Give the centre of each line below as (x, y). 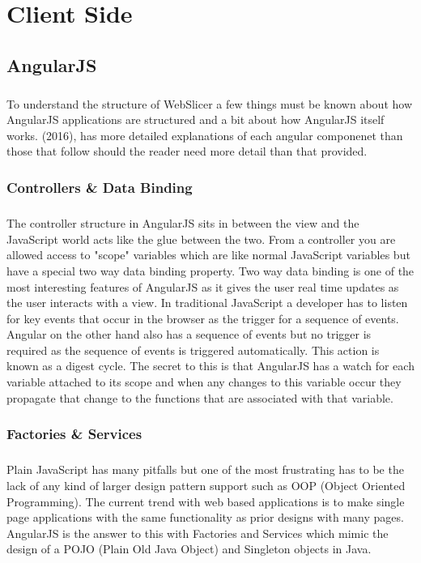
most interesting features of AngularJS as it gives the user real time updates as (203, 286)
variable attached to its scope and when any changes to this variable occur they (204, 382)
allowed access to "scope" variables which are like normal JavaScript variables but (208, 255)
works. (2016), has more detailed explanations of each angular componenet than (205, 135)
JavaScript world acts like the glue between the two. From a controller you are (201, 239)
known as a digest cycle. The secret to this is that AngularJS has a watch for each (210, 366)
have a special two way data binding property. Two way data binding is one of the (210, 270)
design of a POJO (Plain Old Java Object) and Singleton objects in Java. (189, 549)
